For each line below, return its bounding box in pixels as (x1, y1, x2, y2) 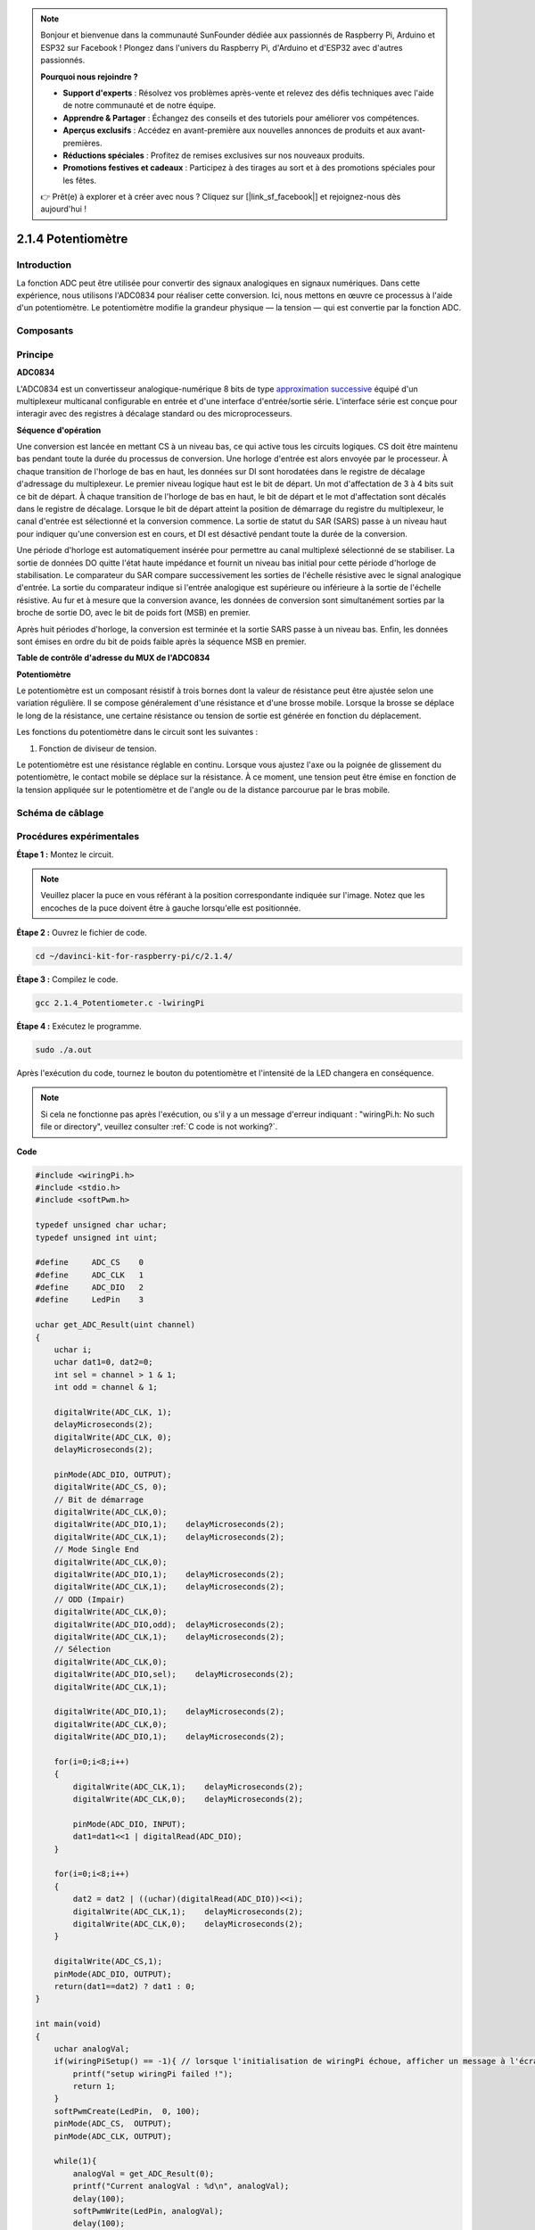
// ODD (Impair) (53, 1594, 125, 1605)
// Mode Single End (53, 1544, 140, 1555)
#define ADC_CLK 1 (35, 1269, 144, 1280)
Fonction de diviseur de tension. (38, 743, 157, 754)
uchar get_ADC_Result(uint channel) (35, 1320, 196, 1330)
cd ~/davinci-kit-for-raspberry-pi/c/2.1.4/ (35, 951, 234, 962)
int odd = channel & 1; (53, 1383, 158, 1392)
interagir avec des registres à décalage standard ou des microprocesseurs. (16, 409, 293, 419)
